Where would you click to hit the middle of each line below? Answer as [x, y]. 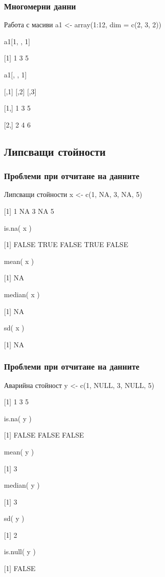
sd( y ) [14, 518]
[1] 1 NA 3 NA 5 [29, 211]
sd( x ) [14, 328]
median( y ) [22, 485]
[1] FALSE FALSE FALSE [44, 435]
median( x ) [22, 294]
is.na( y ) [18, 418]
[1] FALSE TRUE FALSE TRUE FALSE [66, 244]
